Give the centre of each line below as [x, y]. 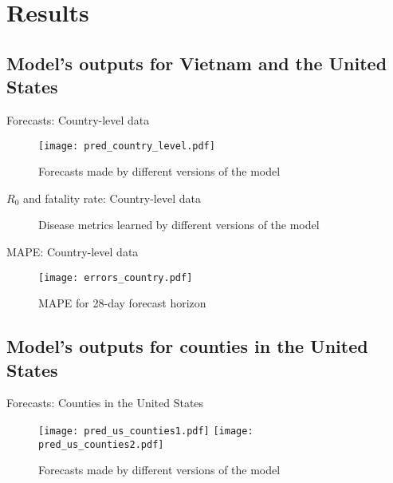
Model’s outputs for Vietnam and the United [197, 63]
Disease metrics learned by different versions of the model [179, 225]
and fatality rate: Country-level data [112, 198]
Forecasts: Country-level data [78, 119]
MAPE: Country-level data [73, 251]
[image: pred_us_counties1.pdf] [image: [146, 432]
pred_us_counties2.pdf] [101, 444]
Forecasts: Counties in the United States [105, 403]
